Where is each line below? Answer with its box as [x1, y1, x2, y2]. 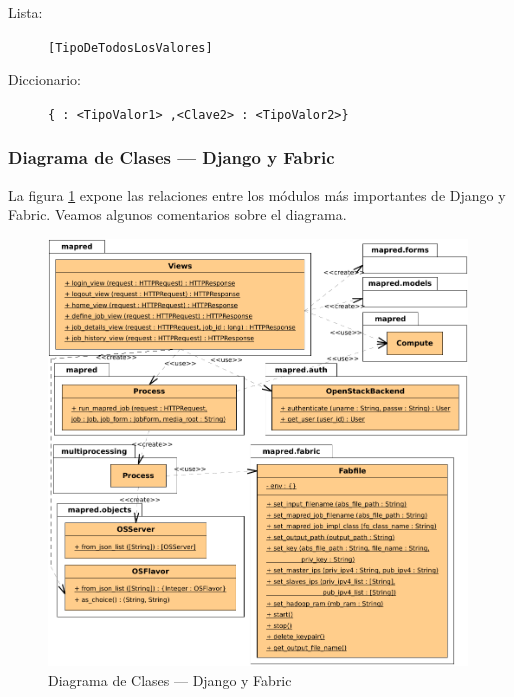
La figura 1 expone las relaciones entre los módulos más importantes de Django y [8, 184, 506, 205]
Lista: [8, 2, 43, 22]
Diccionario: [8, 69, 81, 90]
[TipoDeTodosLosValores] [48, 40, 213, 55]
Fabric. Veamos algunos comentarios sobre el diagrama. [8, 204, 347, 225]
